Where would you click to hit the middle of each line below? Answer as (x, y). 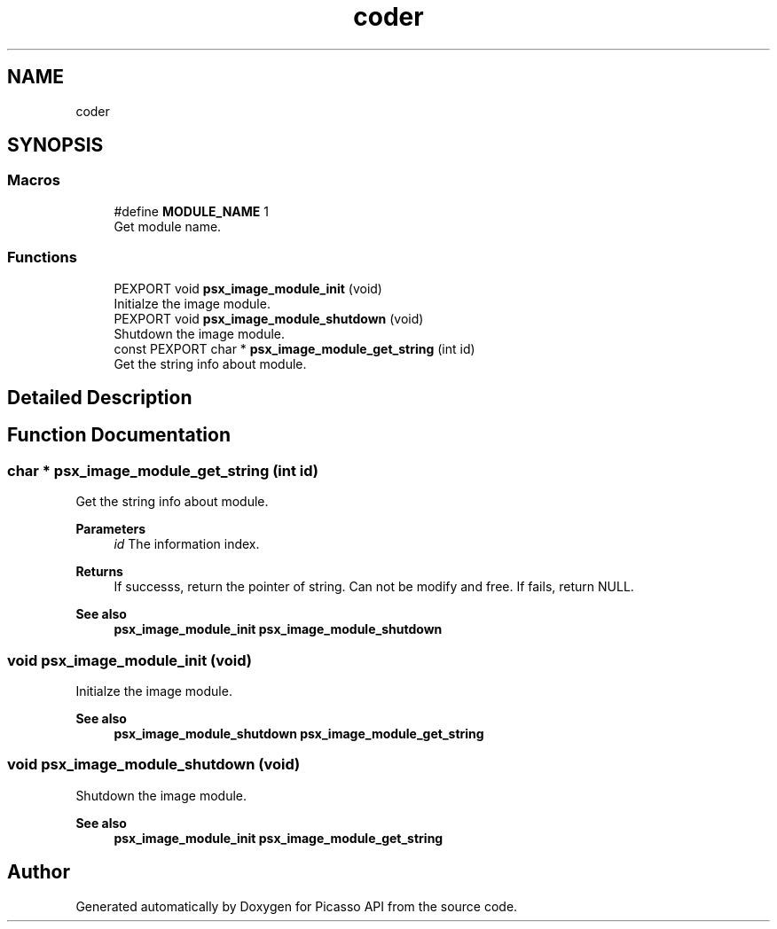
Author (39, 872)
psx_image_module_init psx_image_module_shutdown (278, 629)
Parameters (111, 529)
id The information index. (187, 544)
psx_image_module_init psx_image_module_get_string (279, 838)
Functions (42, 258)
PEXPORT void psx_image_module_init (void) (248, 288)
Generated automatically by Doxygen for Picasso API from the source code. (297, 906)
